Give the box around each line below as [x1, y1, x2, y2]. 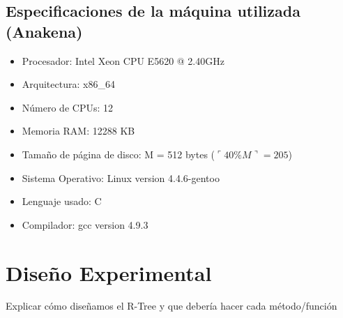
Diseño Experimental [6, 258, 212, 287]
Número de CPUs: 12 [22, 100, 113, 114]
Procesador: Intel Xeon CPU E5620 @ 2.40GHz [22, 53, 224, 68]
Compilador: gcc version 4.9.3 [22, 217, 148, 232]
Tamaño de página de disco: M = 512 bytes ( [22, 146, 215, 161]
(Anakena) [6, 20, 83, 42]
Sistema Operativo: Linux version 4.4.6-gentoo [22, 170, 220, 185]
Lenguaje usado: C [22, 194, 102, 209]
